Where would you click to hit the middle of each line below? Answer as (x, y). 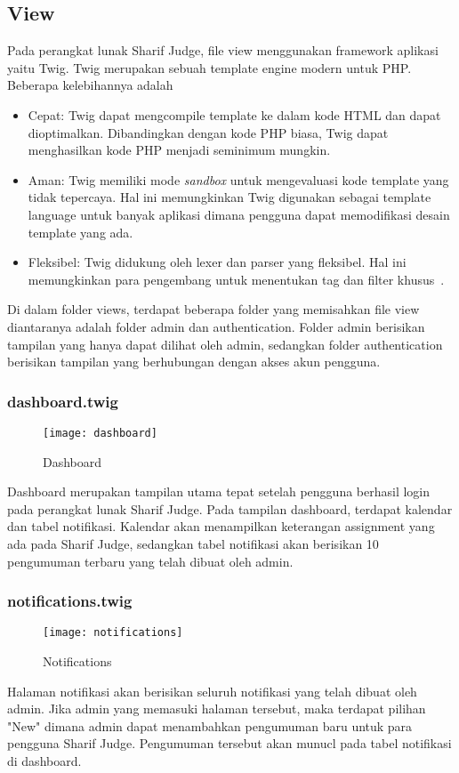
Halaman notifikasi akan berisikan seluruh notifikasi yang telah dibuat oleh (212, 691)
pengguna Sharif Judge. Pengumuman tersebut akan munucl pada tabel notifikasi (229, 743)
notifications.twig (70, 601)
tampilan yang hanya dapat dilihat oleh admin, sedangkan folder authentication (225, 344)
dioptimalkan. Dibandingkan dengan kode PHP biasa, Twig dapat (208, 132)
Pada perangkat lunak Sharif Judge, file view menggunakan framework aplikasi (223, 50)
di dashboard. (44, 760)
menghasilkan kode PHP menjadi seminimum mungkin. (179, 150)
